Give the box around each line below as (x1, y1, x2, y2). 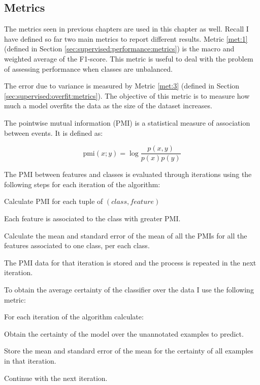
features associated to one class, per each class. (4, 240, 150, 251)
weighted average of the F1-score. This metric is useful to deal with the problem (4, 53, 253, 64)
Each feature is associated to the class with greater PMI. (4, 213, 181, 223)
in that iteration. (4, 355, 56, 366)
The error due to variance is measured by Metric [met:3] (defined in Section (4, 80, 240, 91)
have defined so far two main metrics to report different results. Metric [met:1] (4, 33, 248, 44)
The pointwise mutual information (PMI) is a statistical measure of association (4, 117, 250, 128)
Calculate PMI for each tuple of (4, 196, 103, 206)
